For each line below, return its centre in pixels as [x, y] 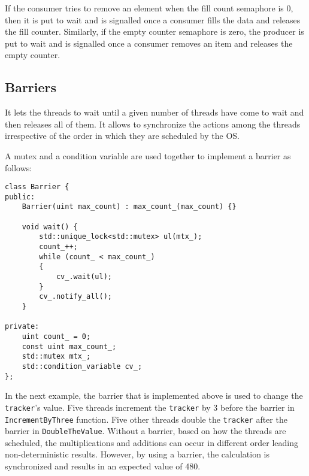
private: [22, 327]
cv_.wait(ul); [84, 277]
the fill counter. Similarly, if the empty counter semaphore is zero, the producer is [154, 31]
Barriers [31, 87]
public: [20, 197]
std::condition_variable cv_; [82, 366]
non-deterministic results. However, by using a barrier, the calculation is [137, 454]
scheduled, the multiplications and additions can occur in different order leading [152, 442]
